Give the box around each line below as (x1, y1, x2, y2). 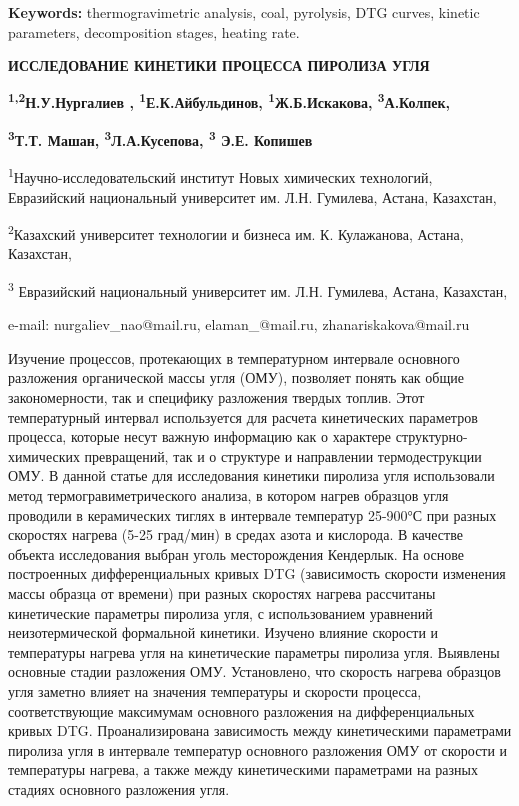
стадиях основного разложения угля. (8, 778, 230, 799)
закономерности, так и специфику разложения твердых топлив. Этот (8, 387, 425, 407)
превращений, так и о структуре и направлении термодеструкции (84, 445, 482, 466)
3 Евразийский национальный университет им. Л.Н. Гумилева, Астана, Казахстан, (8, 277, 508, 301)
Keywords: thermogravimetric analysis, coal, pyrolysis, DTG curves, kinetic (8, 2, 480, 22)
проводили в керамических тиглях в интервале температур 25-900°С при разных (8, 504, 497, 525)
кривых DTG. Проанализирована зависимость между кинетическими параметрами (8, 720, 512, 741)
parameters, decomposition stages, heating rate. (8, 21, 300, 42)
